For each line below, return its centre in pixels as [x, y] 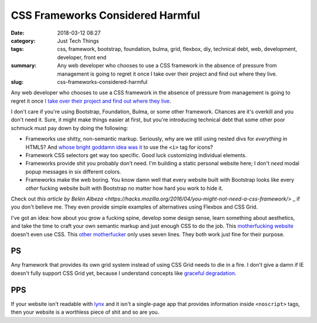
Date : [18, 33]
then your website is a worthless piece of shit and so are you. [85, 312]
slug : [17, 81]
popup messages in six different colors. [73, 171]
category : [23, 40]
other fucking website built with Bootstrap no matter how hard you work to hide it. [124, 188]
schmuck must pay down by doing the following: [70, 128]
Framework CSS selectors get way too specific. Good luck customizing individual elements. [136, 155]
